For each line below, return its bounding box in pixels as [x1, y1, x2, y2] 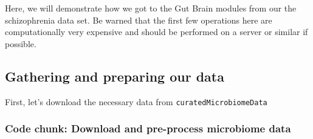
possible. [5, 37, 36, 50]
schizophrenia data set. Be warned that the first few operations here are [5, 13, 272, 26]
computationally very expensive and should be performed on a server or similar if [5, 25, 308, 38]
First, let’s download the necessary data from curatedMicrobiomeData [5, 95, 267, 108]
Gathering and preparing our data [5, 66, 224, 85]
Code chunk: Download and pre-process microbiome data [5, 121, 291, 136]
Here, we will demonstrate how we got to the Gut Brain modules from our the [5, 2, 297, 14]
